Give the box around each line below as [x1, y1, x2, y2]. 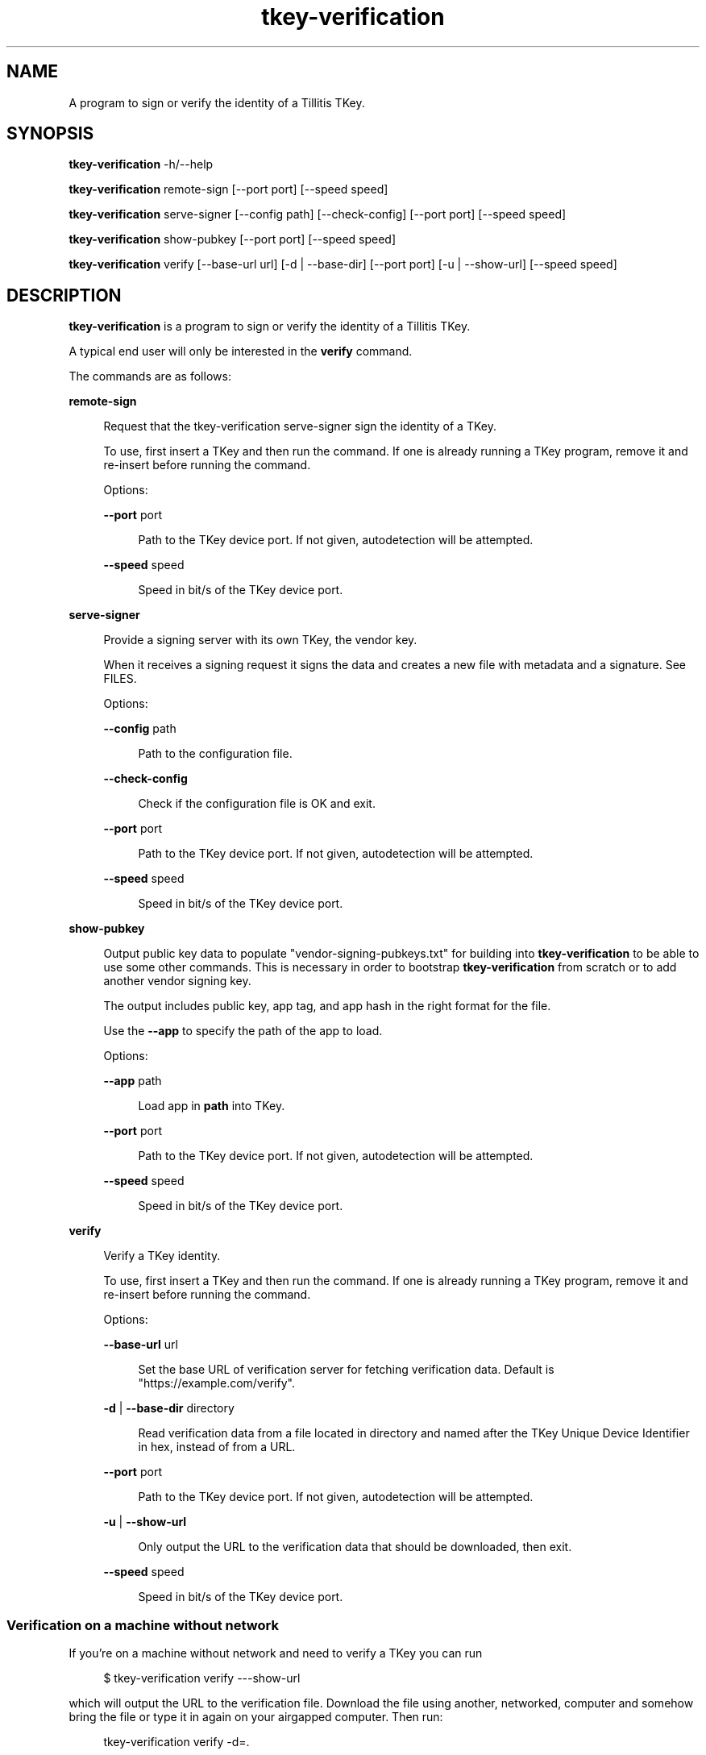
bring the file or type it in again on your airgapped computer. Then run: [69, 1710, 443, 1724]
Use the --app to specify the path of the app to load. [103, 1024, 383, 1038]
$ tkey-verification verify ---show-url [103, 1671, 301, 1686]
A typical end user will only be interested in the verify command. [69, 344, 413, 359]
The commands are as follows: [69, 369, 231, 384]
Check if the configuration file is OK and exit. [138, 796, 376, 811]
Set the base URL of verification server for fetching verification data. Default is [138, 1362, 554, 1377]
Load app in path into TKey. [138, 1099, 285, 1113]
